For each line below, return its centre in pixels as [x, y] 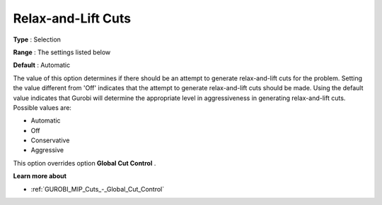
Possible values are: [42, 107]
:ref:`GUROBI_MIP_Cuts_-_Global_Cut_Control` [98, 189]
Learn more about [40, 176]
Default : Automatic [42, 65]
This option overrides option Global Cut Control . [85, 163]
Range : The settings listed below [62, 52]
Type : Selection [37, 39]
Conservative [50, 140]
